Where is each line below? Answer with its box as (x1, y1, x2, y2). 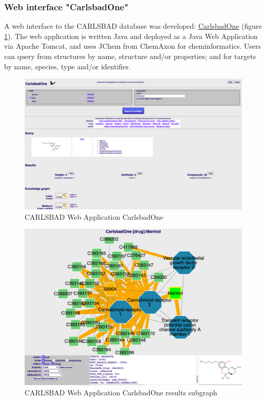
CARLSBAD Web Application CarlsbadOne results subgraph (25, 387, 217, 397)
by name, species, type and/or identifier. (4, 61, 131, 71)
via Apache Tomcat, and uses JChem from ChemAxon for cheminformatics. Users (4, 41, 261, 51)
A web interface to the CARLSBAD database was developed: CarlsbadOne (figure (4, 21, 262, 31)
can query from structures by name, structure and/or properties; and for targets (4, 51, 256, 61)
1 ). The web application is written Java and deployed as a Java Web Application (4, 30, 258, 41)
